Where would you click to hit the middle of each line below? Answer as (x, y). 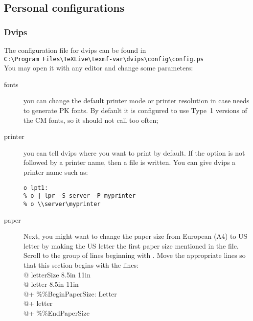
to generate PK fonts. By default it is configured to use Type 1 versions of (136, 110)
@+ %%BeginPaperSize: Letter (70, 293)
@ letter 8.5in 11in (51, 284)
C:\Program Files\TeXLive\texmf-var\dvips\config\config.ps (104, 59)
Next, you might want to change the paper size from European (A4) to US (136, 236)
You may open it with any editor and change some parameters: (99, 68)
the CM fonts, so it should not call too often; (91, 120)
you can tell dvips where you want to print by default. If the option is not (134, 152)
